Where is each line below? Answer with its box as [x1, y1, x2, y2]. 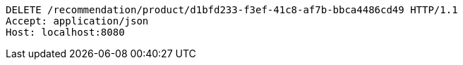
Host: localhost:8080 [6, 27, 125, 38]
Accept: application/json [6, 15, 149, 27]
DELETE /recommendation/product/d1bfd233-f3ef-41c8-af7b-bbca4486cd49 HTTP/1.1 [6, 4, 458, 15]
